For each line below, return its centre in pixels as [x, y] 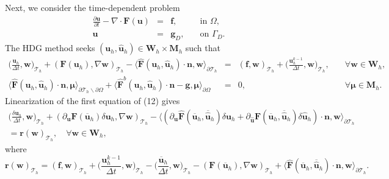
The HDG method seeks [50, 48]
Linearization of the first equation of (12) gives [93, 101]
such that [203, 48]
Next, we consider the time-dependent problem [93, 7]
